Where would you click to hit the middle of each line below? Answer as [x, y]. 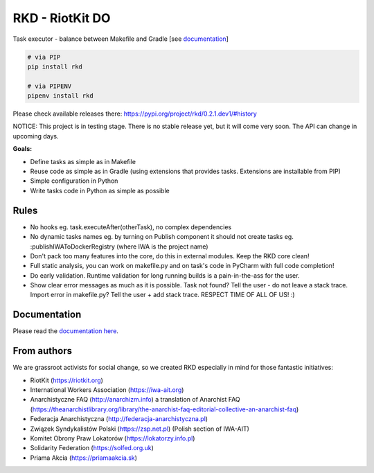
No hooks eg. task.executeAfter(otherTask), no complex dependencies [131, 227]
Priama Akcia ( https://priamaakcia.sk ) [84, 458]
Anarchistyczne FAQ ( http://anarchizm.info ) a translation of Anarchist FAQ [135, 400]
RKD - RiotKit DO [62, 18]
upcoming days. [36, 136]
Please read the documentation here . [66, 331]
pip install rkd [55, 66]
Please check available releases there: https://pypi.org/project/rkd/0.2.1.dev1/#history [135, 114]
